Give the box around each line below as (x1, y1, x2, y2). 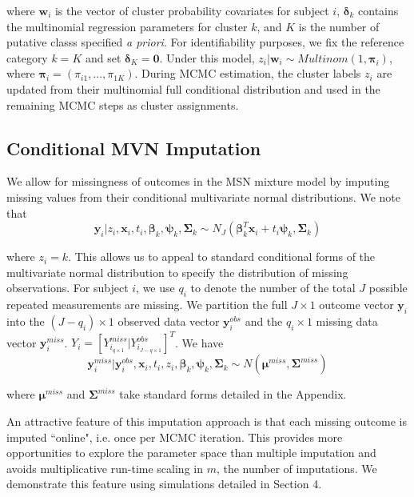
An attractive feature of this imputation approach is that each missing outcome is (6, 413, 407, 430)
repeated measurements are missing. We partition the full (6, 296, 288, 313)
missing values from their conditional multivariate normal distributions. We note (6, 188, 400, 205)
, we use (136, 279, 175, 296)
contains (358, 2, 399, 18)
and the (245, 312, 283, 329)
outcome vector (319, 296, 394, 313)
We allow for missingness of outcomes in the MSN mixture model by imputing (6, 173, 390, 190)
